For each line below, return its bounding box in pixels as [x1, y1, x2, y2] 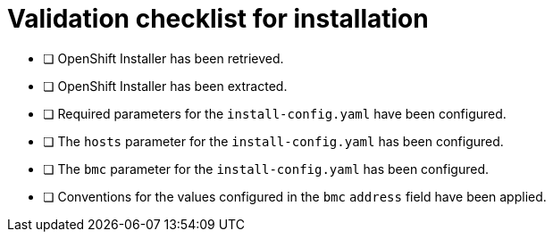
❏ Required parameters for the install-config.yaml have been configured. [43, 105, 507, 121]
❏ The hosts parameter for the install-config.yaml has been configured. [43, 133, 504, 149]
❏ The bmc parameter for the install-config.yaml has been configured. [43, 161, 489, 177]
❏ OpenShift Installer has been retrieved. [43, 50, 284, 66]
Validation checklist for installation [7, 4, 429, 34]
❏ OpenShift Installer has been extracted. [43, 78, 288, 94]
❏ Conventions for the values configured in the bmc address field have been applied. [43, 188, 547, 204]
